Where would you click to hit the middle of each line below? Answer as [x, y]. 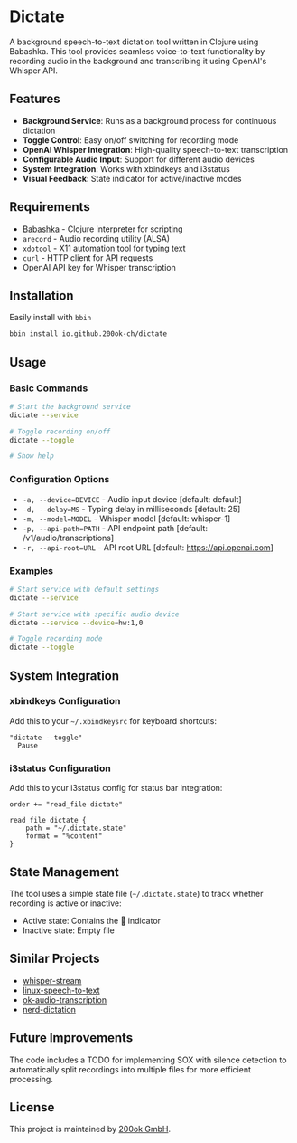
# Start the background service [70, 406]
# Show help [32, 456]
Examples [32, 570]
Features [35, 99]
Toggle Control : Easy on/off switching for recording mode [130, 140]
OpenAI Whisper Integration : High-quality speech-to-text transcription [155, 149]
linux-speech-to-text [61, 990]
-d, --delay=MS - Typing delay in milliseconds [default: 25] [131, 509]
